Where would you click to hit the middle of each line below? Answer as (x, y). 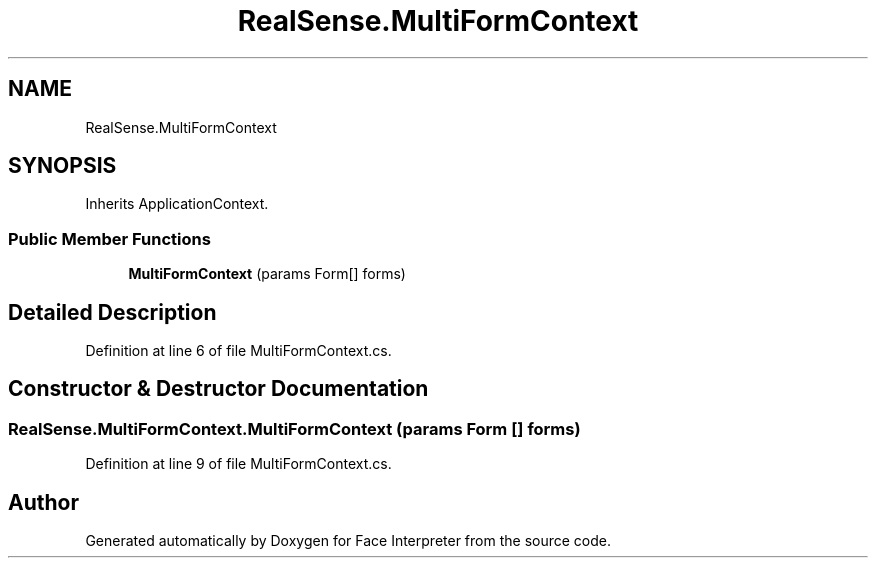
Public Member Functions (109, 238)
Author (43, 502)
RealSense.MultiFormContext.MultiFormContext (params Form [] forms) (294, 428)
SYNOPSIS (62, 166)
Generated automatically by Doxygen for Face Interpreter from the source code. (348, 541)
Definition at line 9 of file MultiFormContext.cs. (238, 464)
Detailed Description (112, 312)
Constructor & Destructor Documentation (218, 389)
